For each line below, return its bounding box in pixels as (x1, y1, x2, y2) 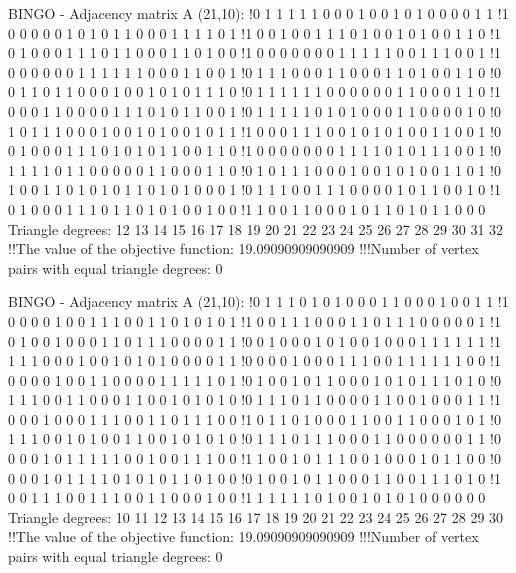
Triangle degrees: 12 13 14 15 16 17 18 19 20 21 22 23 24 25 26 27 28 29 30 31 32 (8, 218, 504, 239)
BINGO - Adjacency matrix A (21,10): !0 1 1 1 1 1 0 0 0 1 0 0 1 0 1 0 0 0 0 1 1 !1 (8, 3, 509, 23)
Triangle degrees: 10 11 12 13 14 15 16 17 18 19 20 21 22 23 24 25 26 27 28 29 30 (8, 506, 504, 527)
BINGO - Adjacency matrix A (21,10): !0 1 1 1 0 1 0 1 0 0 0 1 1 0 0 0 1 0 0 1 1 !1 (8, 291, 509, 312)
